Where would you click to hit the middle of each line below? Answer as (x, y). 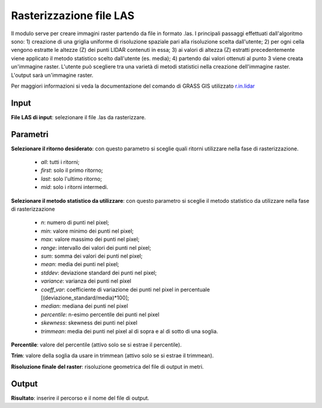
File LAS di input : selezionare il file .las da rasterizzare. (78, 117)
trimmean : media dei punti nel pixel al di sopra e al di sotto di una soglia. (129, 331)
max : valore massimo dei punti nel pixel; (90, 239)
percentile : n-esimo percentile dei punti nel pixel (100, 314)
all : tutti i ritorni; (60, 162)
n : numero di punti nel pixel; (75, 222)
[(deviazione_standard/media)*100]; (85, 298)
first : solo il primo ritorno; (72, 171)
